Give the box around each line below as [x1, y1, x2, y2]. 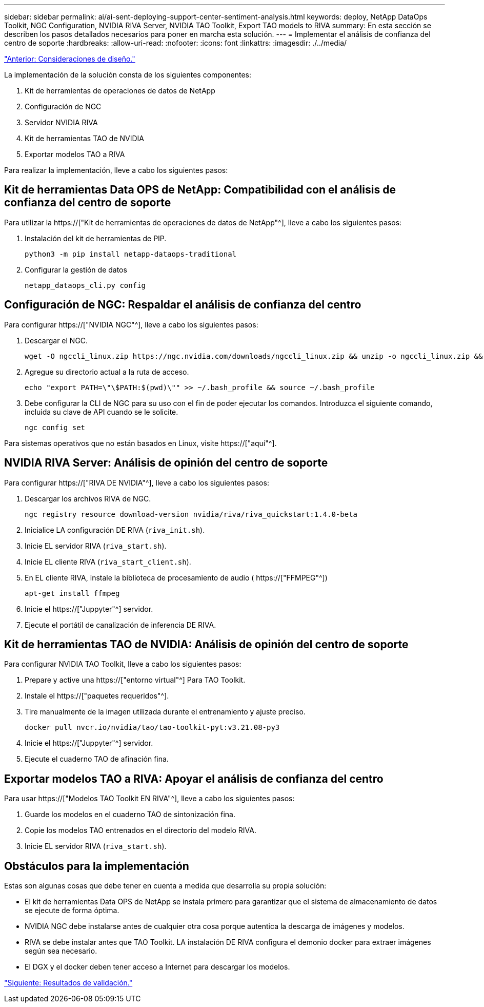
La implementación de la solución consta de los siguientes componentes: [4, 70, 252, 79]
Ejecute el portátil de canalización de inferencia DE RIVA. [25, 620, 216, 629]
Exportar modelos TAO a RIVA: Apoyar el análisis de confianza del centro [4, 772, 384, 785]
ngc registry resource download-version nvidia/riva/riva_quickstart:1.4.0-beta [25, 510, 358, 518]
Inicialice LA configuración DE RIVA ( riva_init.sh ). [25, 525, 205, 534]
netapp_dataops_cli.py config [25, 281, 146, 289]
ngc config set [25, 423, 86, 432]
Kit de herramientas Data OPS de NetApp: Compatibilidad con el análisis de [4, 183, 396, 197]
